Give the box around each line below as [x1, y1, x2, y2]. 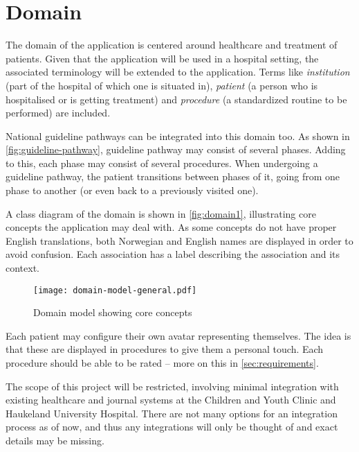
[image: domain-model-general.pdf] [33, 285, 197, 295]
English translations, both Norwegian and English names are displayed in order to [6, 233, 353, 247]
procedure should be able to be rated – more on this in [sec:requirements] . [6, 356, 319, 370]
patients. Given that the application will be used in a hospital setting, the [6, 51, 319, 65]
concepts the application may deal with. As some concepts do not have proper [6, 220, 337, 234]
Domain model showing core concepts [33, 305, 192, 320]
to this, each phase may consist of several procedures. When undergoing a [6, 155, 318, 170]
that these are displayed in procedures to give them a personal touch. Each [6, 342, 324, 356]
